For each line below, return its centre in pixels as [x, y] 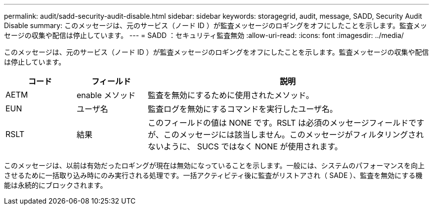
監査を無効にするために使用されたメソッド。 [231, 95]
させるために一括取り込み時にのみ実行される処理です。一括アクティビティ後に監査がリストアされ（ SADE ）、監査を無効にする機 [213, 175]
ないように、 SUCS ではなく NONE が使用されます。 [245, 146]
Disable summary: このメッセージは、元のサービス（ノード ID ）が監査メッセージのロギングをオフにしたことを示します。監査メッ [216, 25]
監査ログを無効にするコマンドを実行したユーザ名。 [242, 109]
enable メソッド [106, 95]
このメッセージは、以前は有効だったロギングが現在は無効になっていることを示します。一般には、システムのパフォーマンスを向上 [214, 165]
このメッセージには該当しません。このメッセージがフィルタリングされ [294, 135]
